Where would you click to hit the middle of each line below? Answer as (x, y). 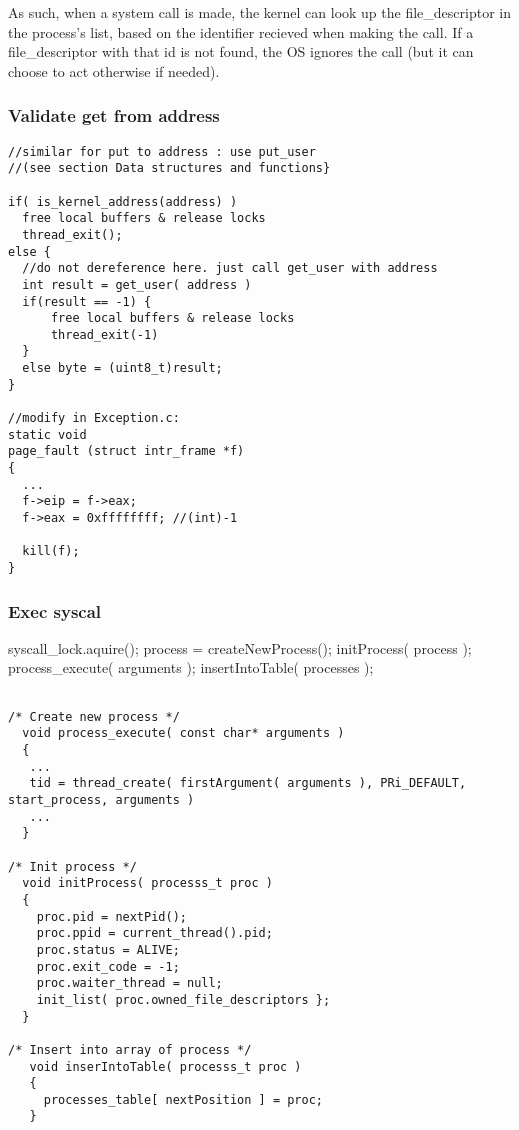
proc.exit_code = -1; (108, 966)
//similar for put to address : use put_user (162, 151)
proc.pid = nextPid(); (111, 916)
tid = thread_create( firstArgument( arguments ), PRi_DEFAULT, (248, 783)
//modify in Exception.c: (94, 418)
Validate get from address (114, 115)
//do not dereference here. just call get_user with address (230, 268)
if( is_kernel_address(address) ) (123, 201)
